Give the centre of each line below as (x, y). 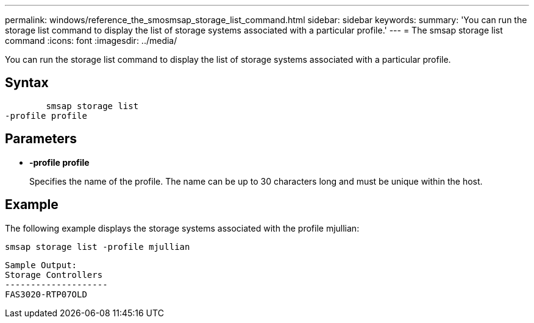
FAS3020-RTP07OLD (46, 294)
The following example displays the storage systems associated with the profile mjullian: (182, 228)
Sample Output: (41, 265)
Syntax (27, 83)
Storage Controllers (54, 275)
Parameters (41, 139)
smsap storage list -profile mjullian (98, 247)
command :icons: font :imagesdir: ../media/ (91, 41)
